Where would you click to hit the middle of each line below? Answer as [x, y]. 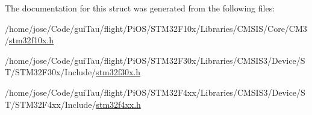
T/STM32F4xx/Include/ [51, 104]
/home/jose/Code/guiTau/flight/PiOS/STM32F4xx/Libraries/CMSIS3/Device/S [155, 92]
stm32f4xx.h [118, 104]
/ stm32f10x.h [29, 40]
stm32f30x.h [118, 72]
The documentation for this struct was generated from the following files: [140, 8]
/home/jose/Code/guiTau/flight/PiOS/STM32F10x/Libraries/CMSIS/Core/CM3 [156, 28]
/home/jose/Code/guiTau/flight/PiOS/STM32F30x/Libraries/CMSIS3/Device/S [155, 60]
